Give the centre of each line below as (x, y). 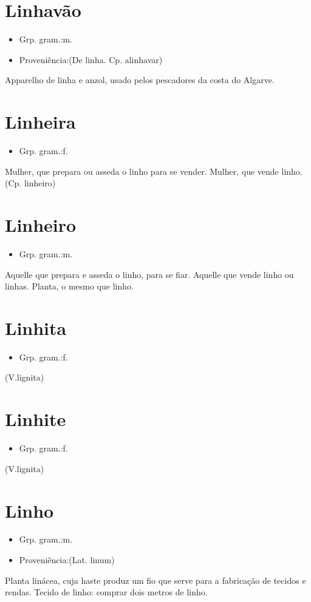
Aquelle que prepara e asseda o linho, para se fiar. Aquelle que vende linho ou (149, 274)
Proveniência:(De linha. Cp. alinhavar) (91, 59)
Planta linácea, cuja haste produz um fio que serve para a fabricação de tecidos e (155, 580)
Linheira (40, 122)
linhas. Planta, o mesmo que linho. (69, 286)
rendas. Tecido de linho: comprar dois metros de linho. (106, 592)
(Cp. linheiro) (30, 183)
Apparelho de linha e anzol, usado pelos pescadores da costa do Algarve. (140, 80)
